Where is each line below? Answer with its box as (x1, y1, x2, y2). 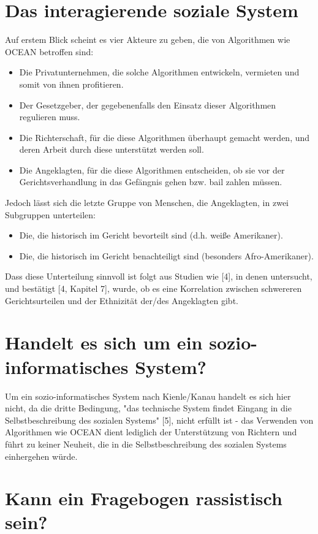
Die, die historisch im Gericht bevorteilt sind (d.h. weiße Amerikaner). (19, 229, 283, 242)
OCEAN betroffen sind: (5, 45, 94, 58)
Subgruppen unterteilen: (5, 208, 96, 221)
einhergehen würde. (5, 449, 78, 462)
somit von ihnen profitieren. (19, 77, 124, 90)
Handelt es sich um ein (5, 330, 203, 355)
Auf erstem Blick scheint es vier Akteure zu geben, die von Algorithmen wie (5, 33, 290, 46)
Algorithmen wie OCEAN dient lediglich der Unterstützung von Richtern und (5, 425, 297, 438)
